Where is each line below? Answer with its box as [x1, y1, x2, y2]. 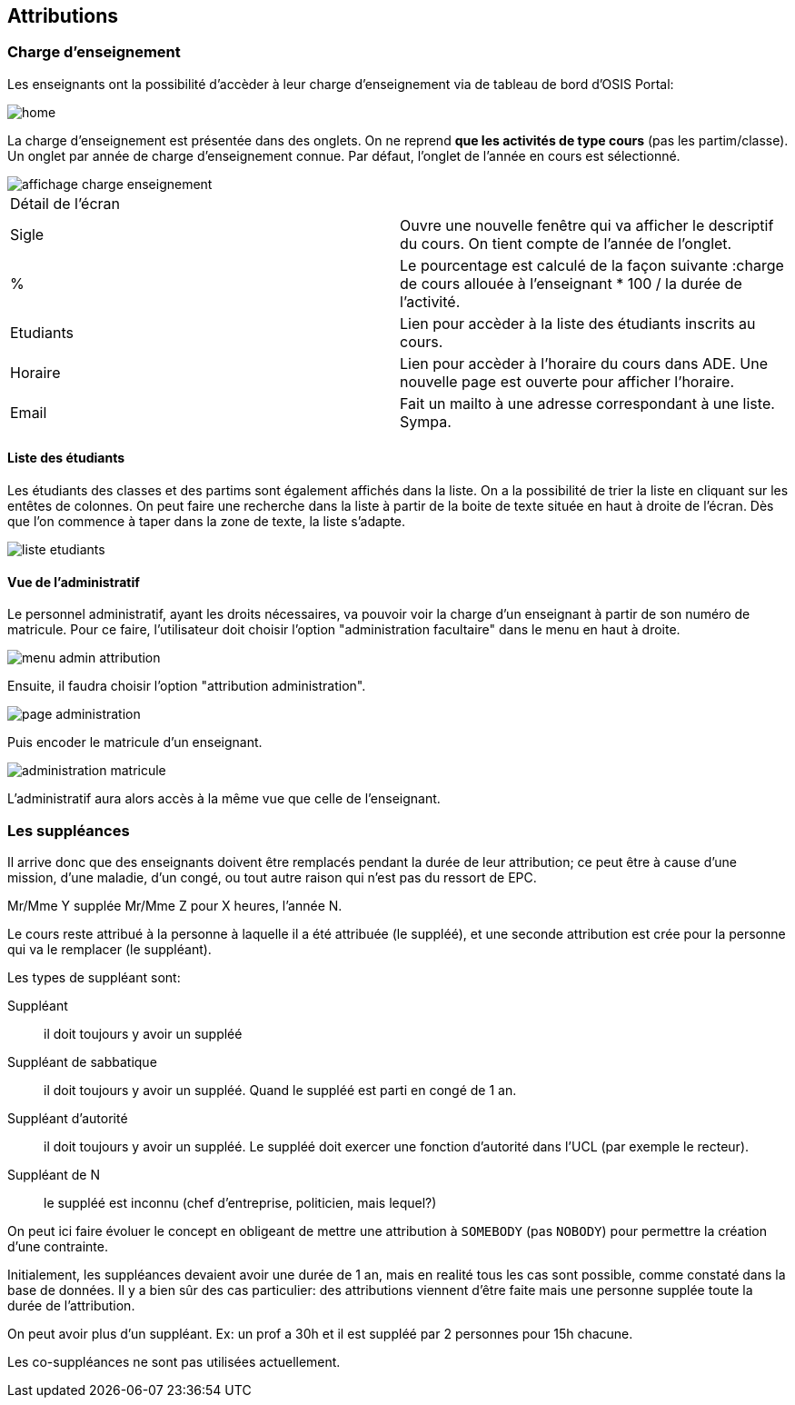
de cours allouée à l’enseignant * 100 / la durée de [400, 274, 742, 293]
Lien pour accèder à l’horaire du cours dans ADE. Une [400, 354, 768, 373]
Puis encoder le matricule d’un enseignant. [7, 734, 263, 751]
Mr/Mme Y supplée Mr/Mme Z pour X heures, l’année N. [7, 897, 343, 913]
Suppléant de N [7, 1166, 100, 1182]
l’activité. [400, 292, 461, 311]
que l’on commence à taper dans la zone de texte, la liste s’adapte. [7, 513, 406, 530]
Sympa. [400, 412, 452, 431]
